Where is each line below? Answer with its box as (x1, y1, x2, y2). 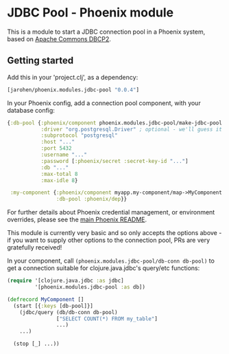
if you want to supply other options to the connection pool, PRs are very (7, 236, 210, 245)
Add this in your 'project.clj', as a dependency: (7, 73, 138, 81)
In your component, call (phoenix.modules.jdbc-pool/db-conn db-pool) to (7, 256, 215, 265)
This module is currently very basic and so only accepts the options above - (7, 229, 222, 237)
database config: (7, 106, 55, 114)
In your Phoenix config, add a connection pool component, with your (7, 98, 201, 107)
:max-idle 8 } (40, 177, 78, 184)
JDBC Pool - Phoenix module (7, 5, 174, 21)
